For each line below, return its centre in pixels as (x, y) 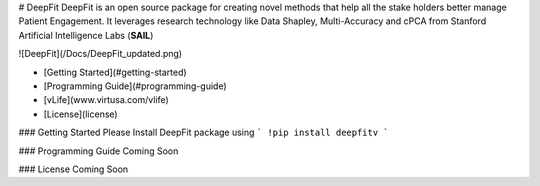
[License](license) (81, 114)
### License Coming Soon (73, 169)
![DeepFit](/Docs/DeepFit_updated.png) (100, 54)
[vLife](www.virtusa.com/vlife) (106, 100)
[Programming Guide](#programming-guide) (135, 86)
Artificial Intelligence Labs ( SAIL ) (86, 35)
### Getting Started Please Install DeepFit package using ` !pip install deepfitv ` (203, 132)
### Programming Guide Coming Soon (98, 151)
